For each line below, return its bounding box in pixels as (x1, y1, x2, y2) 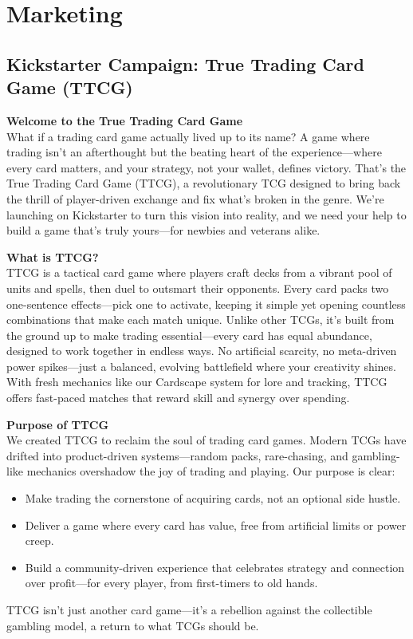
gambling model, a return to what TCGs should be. (6, 617, 259, 633)
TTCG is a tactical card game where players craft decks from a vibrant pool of (6, 264, 392, 281)
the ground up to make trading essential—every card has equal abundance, (6, 326, 372, 343)
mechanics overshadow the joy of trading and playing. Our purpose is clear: (26, 463, 395, 479)
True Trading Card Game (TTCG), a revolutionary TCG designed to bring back (6, 175, 401, 191)
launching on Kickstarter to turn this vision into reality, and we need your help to (6, 206, 407, 223)
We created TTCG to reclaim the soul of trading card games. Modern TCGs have (6, 432, 407, 448)
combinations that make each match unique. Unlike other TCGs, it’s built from (6, 311, 395, 328)
